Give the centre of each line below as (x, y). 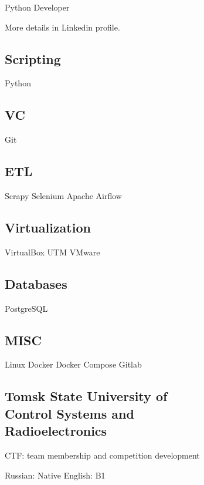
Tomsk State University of (86, 396)
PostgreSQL (26, 308)
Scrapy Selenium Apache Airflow (63, 195)
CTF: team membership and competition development (102, 455)
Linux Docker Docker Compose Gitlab (73, 364)
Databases (36, 283)
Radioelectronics (56, 431)
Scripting (33, 58)
